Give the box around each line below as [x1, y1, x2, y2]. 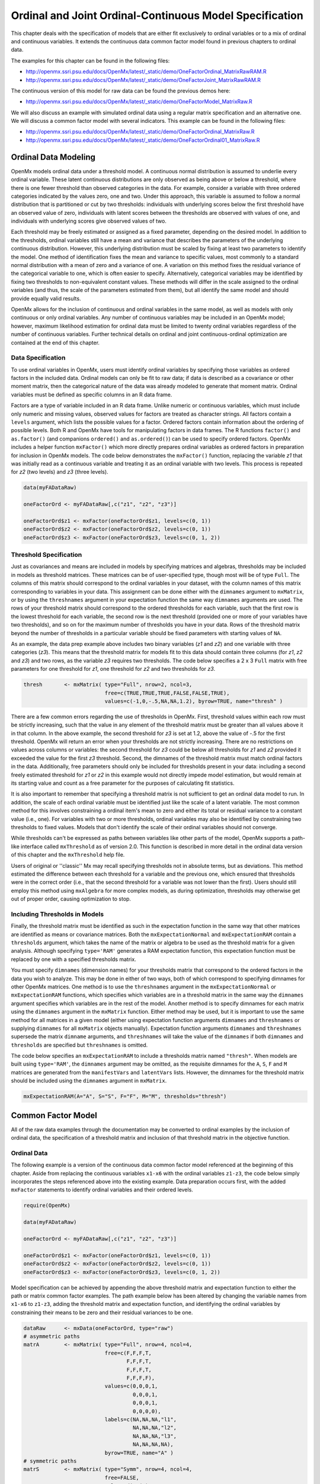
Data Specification [11, 354, 66, 362]
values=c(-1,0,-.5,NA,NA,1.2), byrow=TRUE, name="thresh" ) [104, 697, 283, 705]
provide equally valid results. [11, 294, 81, 302]
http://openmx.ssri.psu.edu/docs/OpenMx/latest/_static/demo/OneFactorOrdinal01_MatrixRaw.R [25, 137, 260, 144]
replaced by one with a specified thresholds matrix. [11, 956, 136, 963]
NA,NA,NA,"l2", [132, 1425, 177, 1431]
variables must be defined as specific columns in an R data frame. [11, 391, 172, 398]
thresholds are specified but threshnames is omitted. [11, 1041, 148, 1048]
